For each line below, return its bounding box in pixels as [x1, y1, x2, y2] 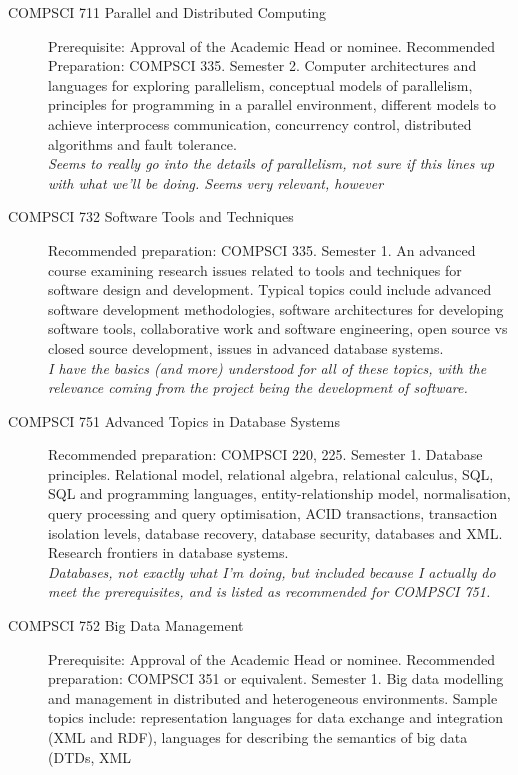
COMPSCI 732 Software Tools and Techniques [8, 206, 294, 227]
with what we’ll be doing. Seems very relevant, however [48, 172, 384, 193]
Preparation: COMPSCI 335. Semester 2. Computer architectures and [48, 55, 477, 76]
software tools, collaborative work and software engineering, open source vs [48, 318, 508, 339]
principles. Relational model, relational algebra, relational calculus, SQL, [48, 463, 494, 484]
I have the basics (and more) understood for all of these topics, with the [48, 357, 487, 378]
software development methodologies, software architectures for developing [48, 298, 504, 319]
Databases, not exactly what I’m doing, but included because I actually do [48, 561, 496, 582]
